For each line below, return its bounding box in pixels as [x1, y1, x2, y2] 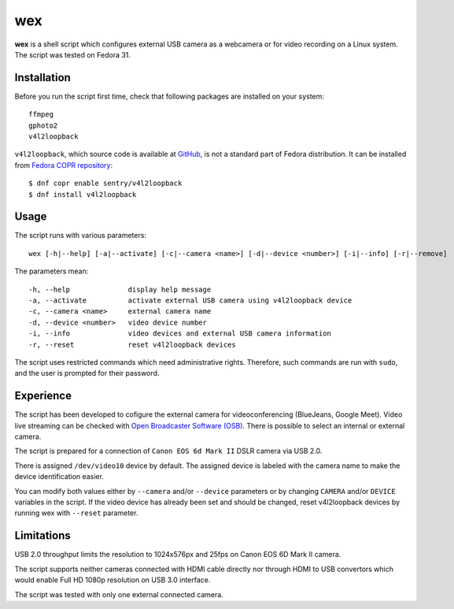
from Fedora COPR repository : [14, 160, 113, 169]
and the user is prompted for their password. [14, 369, 160, 378]
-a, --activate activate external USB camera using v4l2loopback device [28, 296, 352, 305]
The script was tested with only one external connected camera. [14, 589, 223, 599]
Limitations [14, 529, 71, 543]
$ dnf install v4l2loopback [28, 190, 137, 199]
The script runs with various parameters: [14, 231, 147, 240]
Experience [14, 389, 72, 403]
